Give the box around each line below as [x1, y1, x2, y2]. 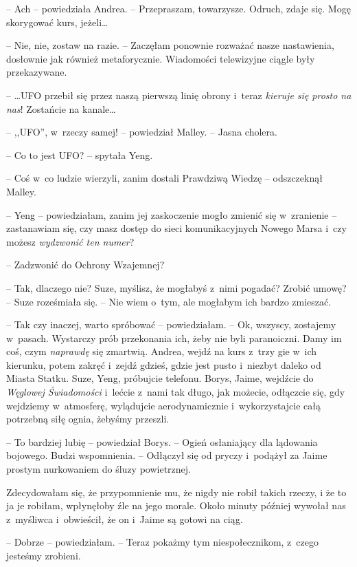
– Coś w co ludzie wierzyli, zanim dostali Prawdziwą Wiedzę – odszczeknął [6, 171, 323, 185]
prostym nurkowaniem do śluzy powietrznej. [6, 462, 191, 476]
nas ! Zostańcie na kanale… [6, 101, 116, 116]
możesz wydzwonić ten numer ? [6, 234, 135, 248]
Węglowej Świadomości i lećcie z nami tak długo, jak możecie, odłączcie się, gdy [6, 385, 345, 399]
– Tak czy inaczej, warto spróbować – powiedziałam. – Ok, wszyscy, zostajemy [6, 317, 336, 332]
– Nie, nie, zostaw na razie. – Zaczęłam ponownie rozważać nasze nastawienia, [6, 38, 334, 52]
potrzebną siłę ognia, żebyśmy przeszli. [6, 411, 170, 426]
